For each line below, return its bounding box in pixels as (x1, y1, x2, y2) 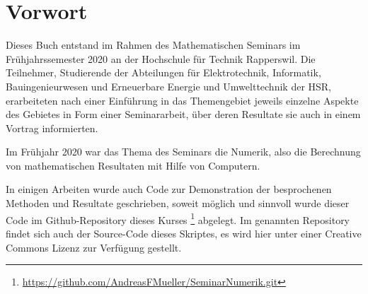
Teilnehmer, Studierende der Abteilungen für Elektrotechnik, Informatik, (6, 65, 321, 80)
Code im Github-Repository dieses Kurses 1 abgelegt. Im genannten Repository (6, 210, 350, 227)
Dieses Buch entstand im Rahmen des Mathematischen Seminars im (6, 37, 301, 52)
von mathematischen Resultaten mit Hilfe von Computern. (6, 158, 260, 172)
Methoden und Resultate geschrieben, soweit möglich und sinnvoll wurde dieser (6, 196, 350, 211)
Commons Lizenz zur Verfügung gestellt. (6, 240, 182, 254)
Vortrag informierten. (6, 120, 98, 135)
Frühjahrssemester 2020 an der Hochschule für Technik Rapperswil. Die (6, 51, 316, 66)
